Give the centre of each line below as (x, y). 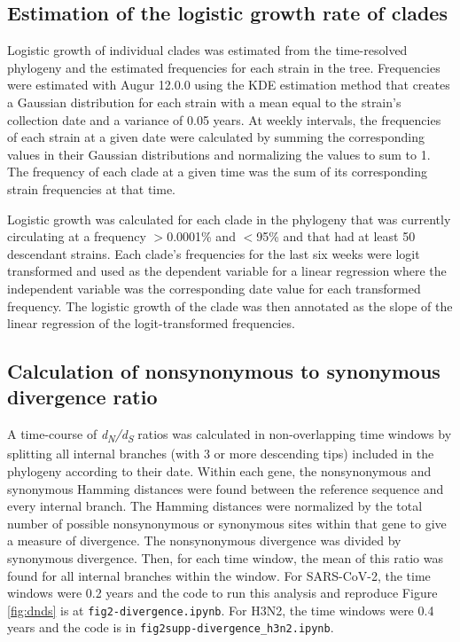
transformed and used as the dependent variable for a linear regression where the (227, 271)
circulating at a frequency (77, 236)
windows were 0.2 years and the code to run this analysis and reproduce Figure (222, 593)
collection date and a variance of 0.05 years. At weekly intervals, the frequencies (224, 119)
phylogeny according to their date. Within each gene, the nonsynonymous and (219, 471)
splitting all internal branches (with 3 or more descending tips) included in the (221, 454)
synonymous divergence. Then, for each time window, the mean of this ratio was (225, 557)
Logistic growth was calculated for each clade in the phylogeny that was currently (229, 219)
